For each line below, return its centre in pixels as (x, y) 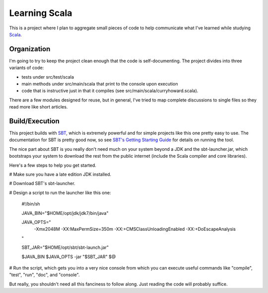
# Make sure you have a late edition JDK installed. (60, 175)
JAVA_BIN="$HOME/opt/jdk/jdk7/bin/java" (65, 213)
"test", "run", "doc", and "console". (44, 275)
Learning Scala (41, 13)
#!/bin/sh (31, 204)
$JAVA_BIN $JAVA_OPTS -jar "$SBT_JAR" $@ (69, 257)
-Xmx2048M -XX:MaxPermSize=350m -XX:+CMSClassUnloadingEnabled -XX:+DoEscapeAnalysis (135, 229)
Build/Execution (34, 121)
